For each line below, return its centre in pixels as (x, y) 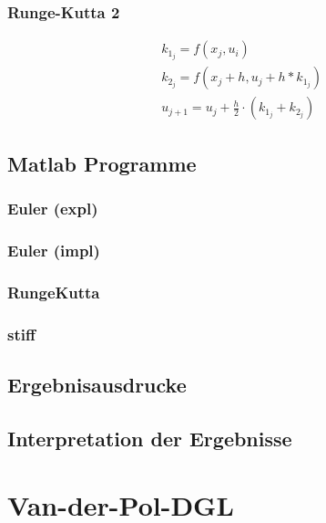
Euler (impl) (54, 250)
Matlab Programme (102, 163)
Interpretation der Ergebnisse (150, 438)
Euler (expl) (53, 209)
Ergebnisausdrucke (97, 384)
